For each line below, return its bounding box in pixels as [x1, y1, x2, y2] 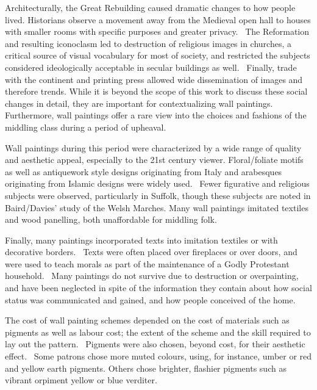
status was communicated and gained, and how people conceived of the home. [5, 293, 296, 306]
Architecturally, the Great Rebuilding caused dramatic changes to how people [5, 1, 296, 13]
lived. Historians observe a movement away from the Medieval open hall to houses [5, 13, 311, 26]
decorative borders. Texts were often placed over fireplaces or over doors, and [5, 245, 297, 258]
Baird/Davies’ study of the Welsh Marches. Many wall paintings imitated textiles [5, 201, 308, 214]
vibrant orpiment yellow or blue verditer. [5, 374, 157, 386]
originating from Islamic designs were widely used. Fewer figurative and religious [5, 177, 310, 190]
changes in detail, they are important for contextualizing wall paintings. [5, 96, 273, 109]
